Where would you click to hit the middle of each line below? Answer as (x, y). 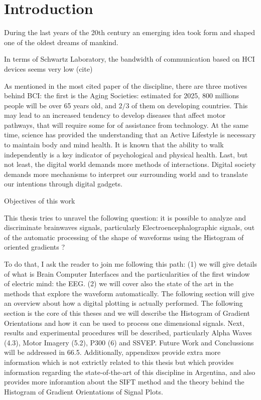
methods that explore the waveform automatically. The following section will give (129, 293)
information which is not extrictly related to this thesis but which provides (119, 362)
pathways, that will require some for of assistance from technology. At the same (126, 125)
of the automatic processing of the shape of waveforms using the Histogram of (124, 237)
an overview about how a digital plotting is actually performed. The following (123, 303)
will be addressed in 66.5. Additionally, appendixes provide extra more (112, 352)
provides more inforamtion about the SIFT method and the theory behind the (124, 382)
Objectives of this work (40, 201)
